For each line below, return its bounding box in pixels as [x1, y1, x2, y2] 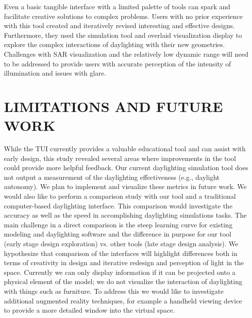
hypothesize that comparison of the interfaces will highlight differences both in [4, 248, 237, 258]
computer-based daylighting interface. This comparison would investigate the [4, 200, 233, 210]
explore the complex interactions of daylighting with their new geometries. [4, 39, 225, 49]
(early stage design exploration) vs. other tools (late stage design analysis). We [4, 238, 238, 248]
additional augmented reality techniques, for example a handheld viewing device [4, 295, 242, 305]
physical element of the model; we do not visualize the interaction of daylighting [4, 276, 242, 286]
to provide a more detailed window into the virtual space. [4, 305, 175, 315]
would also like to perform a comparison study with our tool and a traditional [4, 191, 236, 201]
